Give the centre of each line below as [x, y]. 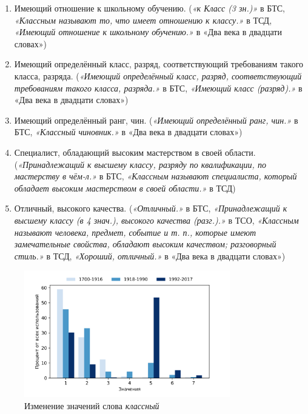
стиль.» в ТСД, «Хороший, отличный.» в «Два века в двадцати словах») [150, 255]
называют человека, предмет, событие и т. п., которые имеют [135, 232]
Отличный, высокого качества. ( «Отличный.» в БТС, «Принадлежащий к [151, 208]
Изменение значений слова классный [92, 405]
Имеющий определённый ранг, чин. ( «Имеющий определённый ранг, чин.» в [156, 120]
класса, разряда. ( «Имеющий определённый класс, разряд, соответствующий [158, 75]
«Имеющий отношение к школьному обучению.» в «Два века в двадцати [148, 32]
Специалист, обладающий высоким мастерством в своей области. [135, 152]
